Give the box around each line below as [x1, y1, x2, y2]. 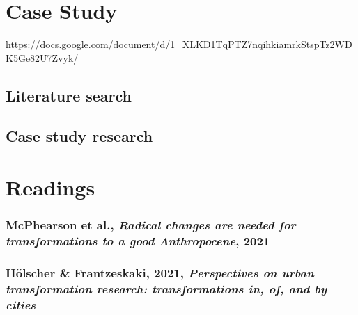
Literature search [6, 84, 132, 106]
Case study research [6, 125, 153, 147]
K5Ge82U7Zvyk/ [6, 50, 79, 65]
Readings [6, 173, 95, 202]
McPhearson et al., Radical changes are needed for [6, 216, 296, 234]
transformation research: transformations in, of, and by [6, 280, 327, 297]
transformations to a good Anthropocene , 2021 [6, 232, 270, 250]
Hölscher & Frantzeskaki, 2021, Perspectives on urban [6, 264, 314, 281]
